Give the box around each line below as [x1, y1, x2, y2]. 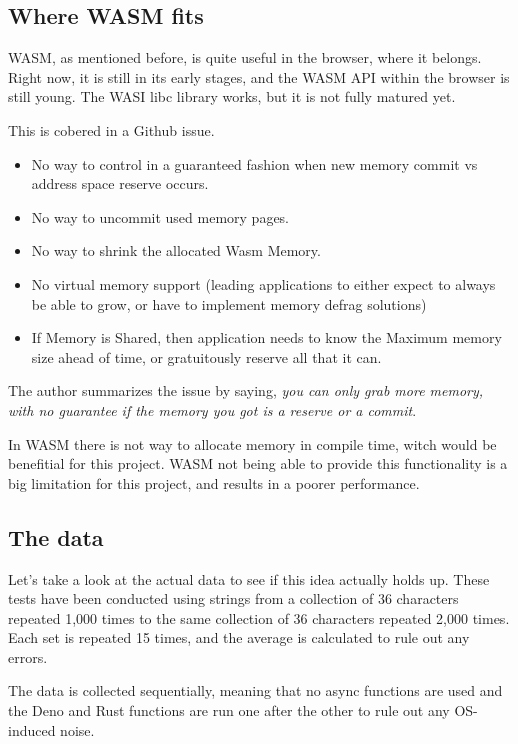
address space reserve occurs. [31, 173, 209, 194]
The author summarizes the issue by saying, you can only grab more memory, [8, 380, 484, 401]
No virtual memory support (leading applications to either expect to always [31, 273, 496, 294]
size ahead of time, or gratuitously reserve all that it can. [31, 346, 382, 367]
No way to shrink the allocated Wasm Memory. [31, 240, 321, 261]
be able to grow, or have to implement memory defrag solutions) [31, 293, 427, 314]
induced [8, 719, 56, 740]
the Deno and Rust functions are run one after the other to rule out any [8, 700, 450, 721]
